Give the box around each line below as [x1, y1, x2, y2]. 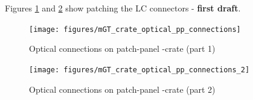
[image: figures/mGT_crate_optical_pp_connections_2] [29, 65, 250, 74]
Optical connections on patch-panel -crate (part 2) [29, 83, 216, 95]
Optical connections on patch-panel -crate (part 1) [29, 42, 216, 55]
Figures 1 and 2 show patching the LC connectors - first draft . [5, 2, 241, 14]
